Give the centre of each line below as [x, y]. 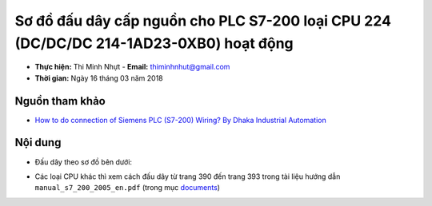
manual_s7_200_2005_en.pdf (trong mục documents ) [127, 188]
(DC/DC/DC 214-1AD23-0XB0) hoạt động [154, 43]
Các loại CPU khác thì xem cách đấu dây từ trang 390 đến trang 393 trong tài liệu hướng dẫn [188, 176]
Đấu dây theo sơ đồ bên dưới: [83, 162]
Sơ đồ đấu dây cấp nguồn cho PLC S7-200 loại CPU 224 [203, 21]
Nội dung [38, 143]
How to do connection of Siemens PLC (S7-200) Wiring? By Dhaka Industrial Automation [181, 120]
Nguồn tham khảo [60, 101]
